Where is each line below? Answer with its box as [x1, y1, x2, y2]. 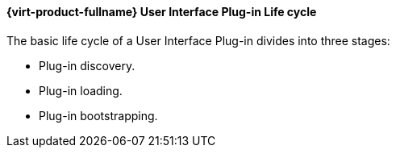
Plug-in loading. [39, 83, 123, 98]
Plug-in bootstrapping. [39, 108, 158, 123]
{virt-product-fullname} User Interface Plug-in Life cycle [6, 5, 317, 19]
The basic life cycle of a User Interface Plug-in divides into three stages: [6, 33, 390, 48]
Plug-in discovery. [39, 58, 135, 73]
